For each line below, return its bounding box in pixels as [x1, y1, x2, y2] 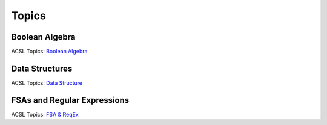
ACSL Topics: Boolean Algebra [11, 48, 88, 55]
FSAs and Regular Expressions [11, 95, 130, 105]
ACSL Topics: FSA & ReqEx [11, 111, 79, 118]
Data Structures [11, 63, 73, 73]
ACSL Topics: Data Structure [11, 79, 83, 87]
